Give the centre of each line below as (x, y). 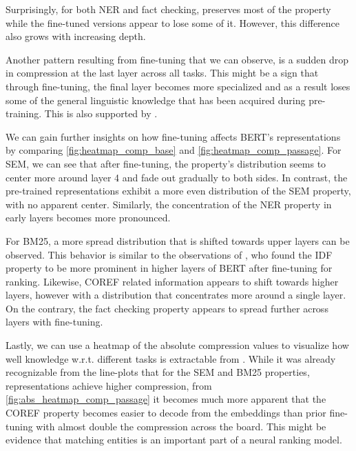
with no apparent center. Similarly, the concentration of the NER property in (169, 204)
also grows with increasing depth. (76, 36)
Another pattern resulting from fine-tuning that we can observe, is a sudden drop (177, 59)
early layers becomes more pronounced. (88, 218)
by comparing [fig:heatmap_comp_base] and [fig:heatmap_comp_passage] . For (174, 150)
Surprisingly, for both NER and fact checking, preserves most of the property (168, 9)
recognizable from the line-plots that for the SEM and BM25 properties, (158, 372)
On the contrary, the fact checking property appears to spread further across (167, 308)
